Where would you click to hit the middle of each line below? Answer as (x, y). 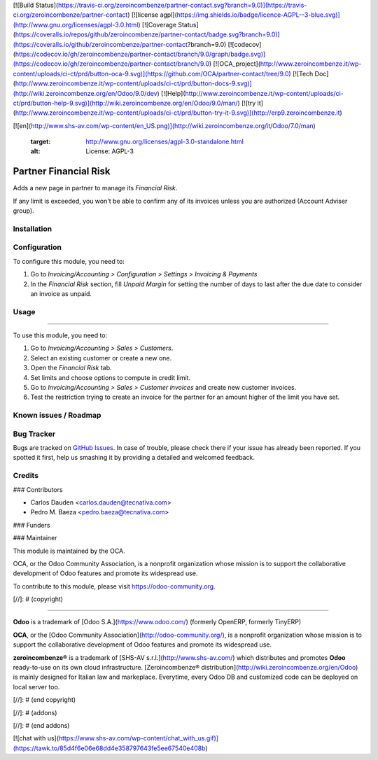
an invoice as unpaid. (61, 294)
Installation (33, 229)
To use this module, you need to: (60, 335)
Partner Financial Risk (62, 171)
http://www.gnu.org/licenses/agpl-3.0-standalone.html (165, 142)
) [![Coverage (157, 24)
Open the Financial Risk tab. (71, 368)
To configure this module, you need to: (69, 261)
